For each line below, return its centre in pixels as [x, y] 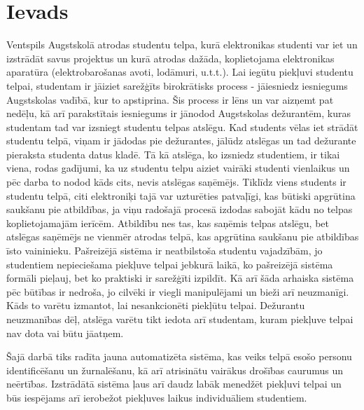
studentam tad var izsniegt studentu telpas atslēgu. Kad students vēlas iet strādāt [182, 127]
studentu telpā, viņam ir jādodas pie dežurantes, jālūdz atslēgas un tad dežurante [181, 141]
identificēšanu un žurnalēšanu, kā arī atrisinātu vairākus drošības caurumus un [175, 370]
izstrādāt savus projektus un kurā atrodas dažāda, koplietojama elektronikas [170, 58]
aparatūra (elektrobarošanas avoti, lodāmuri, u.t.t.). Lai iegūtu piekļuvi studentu [180, 72]
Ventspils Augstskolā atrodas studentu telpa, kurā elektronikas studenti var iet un [182, 45]
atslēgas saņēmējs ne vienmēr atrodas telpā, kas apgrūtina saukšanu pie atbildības [183, 237]
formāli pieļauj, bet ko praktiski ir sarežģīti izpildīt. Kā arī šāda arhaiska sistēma [180, 278]
